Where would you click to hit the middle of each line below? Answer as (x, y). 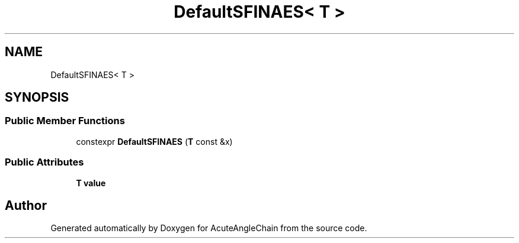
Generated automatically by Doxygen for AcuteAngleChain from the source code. (209, 228)
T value (91, 183)
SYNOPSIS (37, 98)
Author (26, 205)
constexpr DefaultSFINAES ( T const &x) (154, 141)
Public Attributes (44, 162)
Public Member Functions (65, 121)
